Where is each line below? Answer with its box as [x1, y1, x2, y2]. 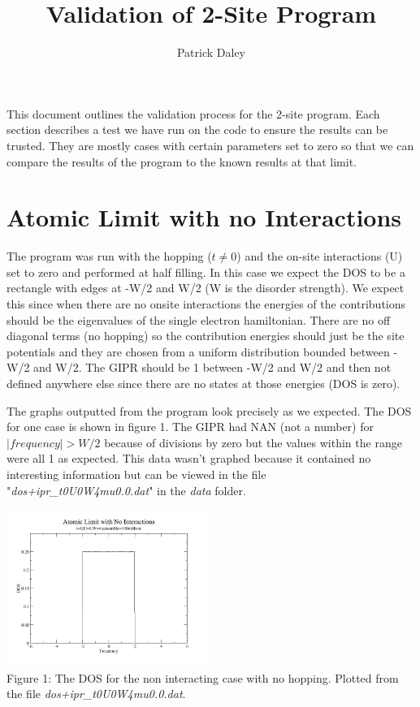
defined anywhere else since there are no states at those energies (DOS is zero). [6, 374, 401, 391]
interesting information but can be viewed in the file [6, 465, 266, 482]
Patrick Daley [176, 44, 246, 61]
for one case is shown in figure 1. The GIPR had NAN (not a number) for [6, 418, 374, 435]
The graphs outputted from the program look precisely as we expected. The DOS [6, 402, 412, 419]
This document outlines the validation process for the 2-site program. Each [6, 105, 380, 122]
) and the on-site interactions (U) [236, 248, 403, 265]
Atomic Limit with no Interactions [6, 200, 402, 234]
